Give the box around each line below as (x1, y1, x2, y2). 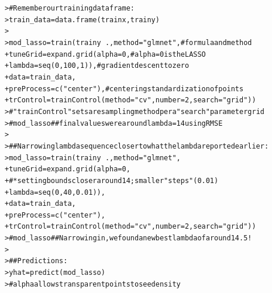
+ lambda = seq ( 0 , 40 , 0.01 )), (5, 188, 105, 197)
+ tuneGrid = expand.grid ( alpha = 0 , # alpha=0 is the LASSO (5, 50, 206, 58)
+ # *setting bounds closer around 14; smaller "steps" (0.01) (5, 176, 219, 185)
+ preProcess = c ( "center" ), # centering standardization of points (5, 84, 244, 93)
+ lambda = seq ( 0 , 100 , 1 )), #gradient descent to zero (5, 61, 190, 70)
